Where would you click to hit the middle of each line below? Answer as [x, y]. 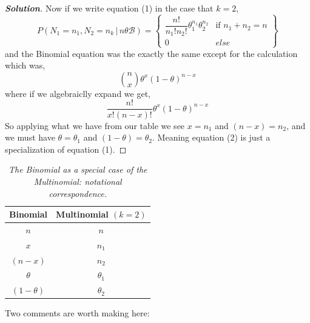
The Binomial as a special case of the [78, 169]
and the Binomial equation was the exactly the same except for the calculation [151, 53]
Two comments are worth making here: [77, 313]
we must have [30, 137]
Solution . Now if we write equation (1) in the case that [109, 8]
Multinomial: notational [78, 181]
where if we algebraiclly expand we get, [78, 93]
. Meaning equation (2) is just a [211, 137]
